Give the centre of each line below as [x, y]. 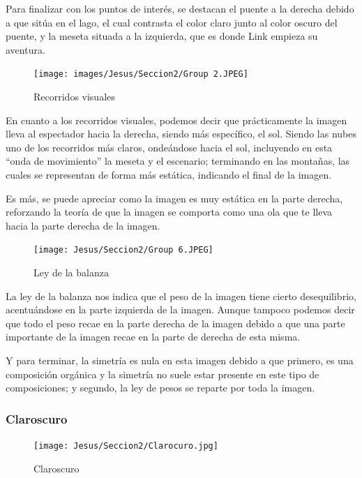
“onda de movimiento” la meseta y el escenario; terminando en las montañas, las [178, 161]
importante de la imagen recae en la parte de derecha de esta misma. [153, 337]
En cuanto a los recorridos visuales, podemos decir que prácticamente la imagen [176, 120]
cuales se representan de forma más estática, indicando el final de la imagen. [169, 174]
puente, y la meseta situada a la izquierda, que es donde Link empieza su [162, 36]
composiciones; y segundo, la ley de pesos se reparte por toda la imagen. [160, 388]
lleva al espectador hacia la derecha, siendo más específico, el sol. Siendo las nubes [181, 134]
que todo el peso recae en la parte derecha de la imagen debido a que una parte [175, 323]
